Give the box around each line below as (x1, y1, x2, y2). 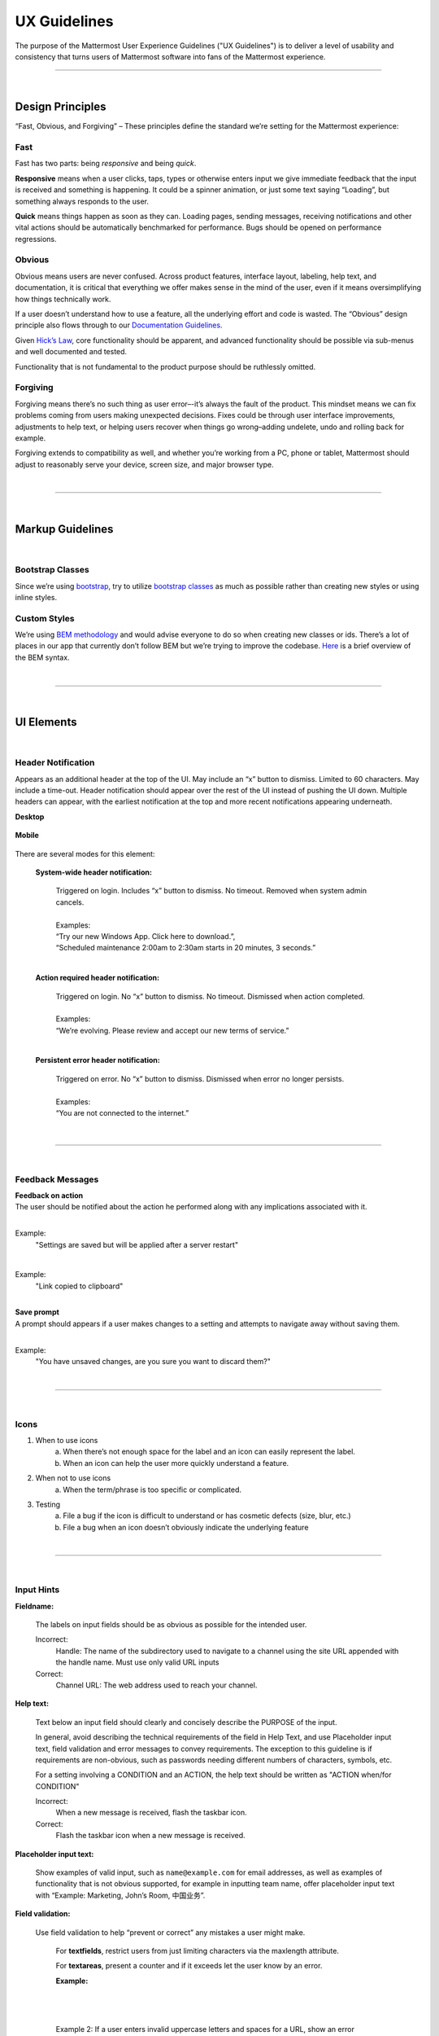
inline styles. (15, 592, 57, 602)
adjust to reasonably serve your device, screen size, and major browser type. (15, 459, 274, 469)
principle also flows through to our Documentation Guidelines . (15, 320, 223, 330)
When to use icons (35, 1435, 98, 1445)
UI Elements (15, 715, 77, 729)
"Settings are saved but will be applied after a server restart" (35, 1240, 239, 1249)
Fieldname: (15, 1601, 54, 1611)
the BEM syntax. (15, 652, 70, 662)
